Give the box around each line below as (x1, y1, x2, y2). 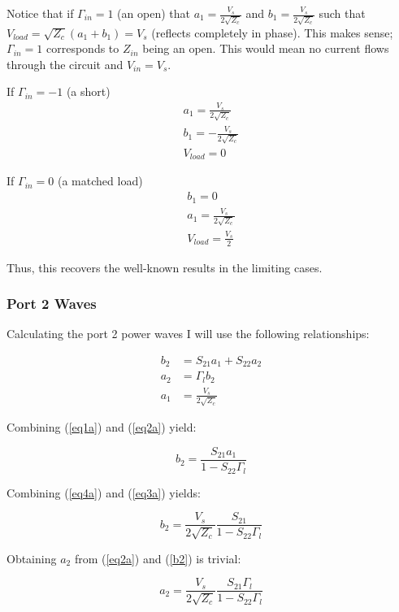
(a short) (66, 83, 111, 100)
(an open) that (117, 5, 190, 21)
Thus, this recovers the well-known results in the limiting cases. (7, 258, 323, 276)
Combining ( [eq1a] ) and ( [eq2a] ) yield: (7, 419, 197, 436)
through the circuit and (7, 55, 124, 72)
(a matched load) (58, 172, 143, 189)
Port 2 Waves (7, 293, 97, 314)
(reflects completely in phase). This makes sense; (151, 24, 393, 41)
